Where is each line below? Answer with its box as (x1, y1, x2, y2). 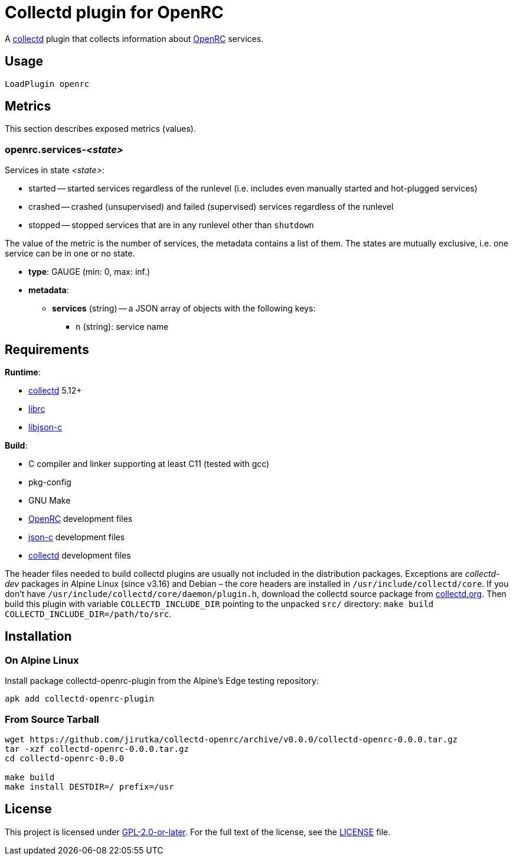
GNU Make (28, 495, 71, 506)
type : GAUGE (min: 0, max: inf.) (28, 267, 151, 277)
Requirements (5, 342, 89, 357)
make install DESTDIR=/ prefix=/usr (5, 782, 174, 791)
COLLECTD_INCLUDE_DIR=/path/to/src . (5, 609, 172, 619)
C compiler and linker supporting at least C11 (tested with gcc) (28, 459, 270, 469)
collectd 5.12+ (28, 385, 82, 396)
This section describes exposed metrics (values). (5, 124, 196, 134)
